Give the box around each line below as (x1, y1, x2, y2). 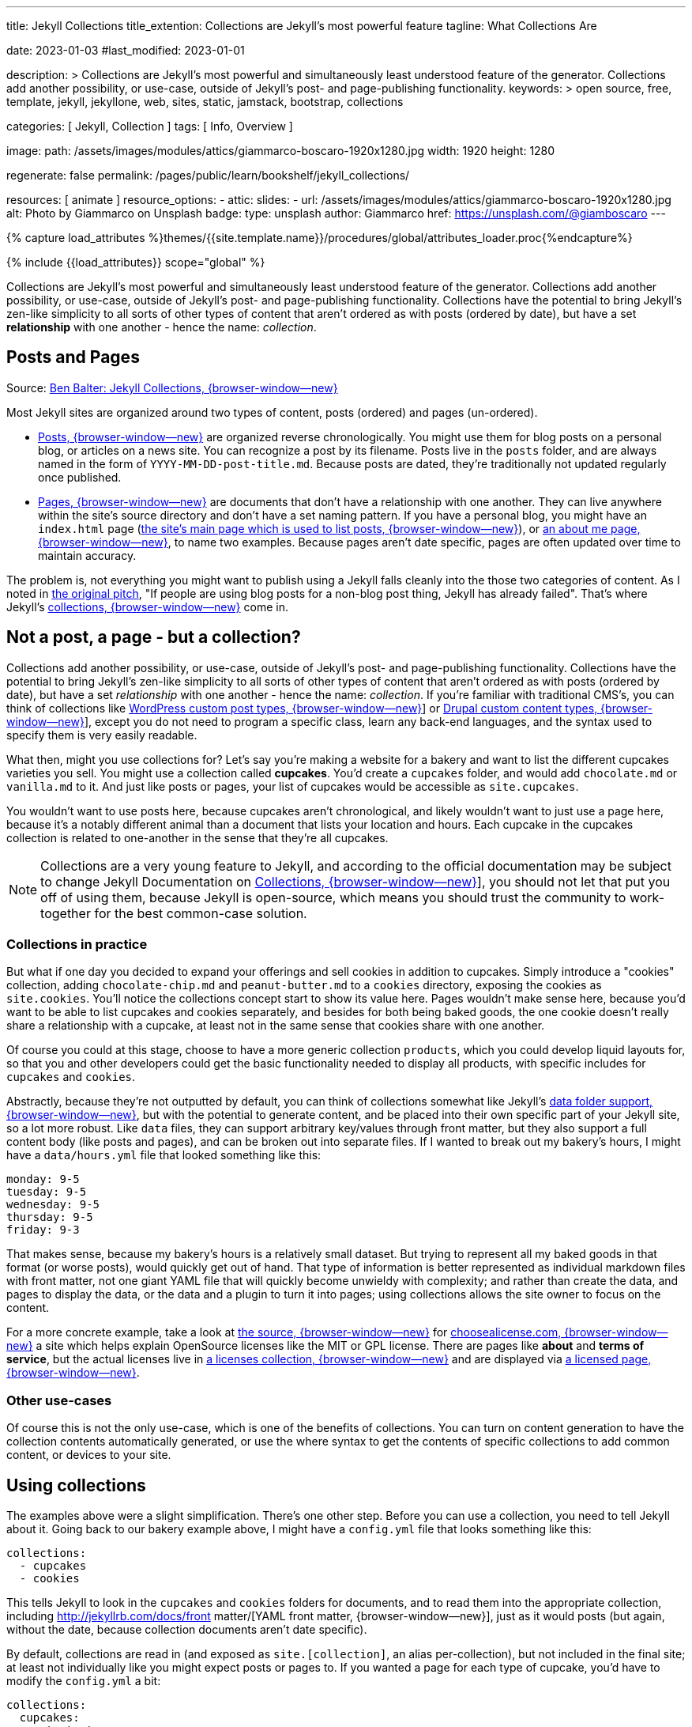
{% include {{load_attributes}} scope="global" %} (6, 255, 265, 269)
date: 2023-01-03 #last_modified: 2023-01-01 (6, 43, 245, 57)
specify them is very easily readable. (6, 727, 197, 742)
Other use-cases (6, 1392, 112, 1408)
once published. (38, 470, 122, 484)
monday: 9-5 (6, 1173, 80, 1186)
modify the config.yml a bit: (6, 1674, 161, 1688)
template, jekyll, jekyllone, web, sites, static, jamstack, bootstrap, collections (6, 95, 404, 108)
